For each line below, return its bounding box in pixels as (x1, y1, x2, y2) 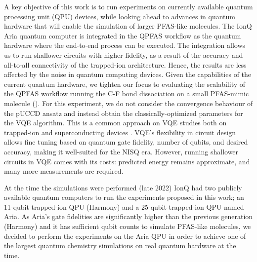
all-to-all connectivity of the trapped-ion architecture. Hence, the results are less (4, 59, 247, 70)
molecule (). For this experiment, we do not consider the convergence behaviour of (4, 98, 253, 108)
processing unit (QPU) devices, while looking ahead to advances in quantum (4, 11, 236, 21)
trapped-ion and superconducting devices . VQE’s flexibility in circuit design (4, 127, 236, 137)
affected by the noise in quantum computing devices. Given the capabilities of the (4, 69, 252, 79)
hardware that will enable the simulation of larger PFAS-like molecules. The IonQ (4, 21, 252, 31)
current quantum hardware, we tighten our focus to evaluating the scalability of (4, 78, 246, 89)
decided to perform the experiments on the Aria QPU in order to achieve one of (4, 230, 246, 241)
